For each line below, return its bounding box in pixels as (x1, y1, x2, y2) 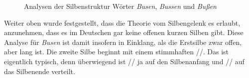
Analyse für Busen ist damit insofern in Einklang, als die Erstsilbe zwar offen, (4, 37, 242, 47)
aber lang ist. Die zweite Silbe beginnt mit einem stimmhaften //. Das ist (4, 46, 229, 57)
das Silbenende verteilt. (4, 66, 75, 76)
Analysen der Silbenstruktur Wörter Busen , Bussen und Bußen (24, 1, 217, 11)
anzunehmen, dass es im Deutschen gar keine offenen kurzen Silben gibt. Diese (4, 27, 244, 38)
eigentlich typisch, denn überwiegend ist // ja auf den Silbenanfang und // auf (4, 56, 245, 66)
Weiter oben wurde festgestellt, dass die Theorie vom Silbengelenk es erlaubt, (4, 17, 241, 28)
